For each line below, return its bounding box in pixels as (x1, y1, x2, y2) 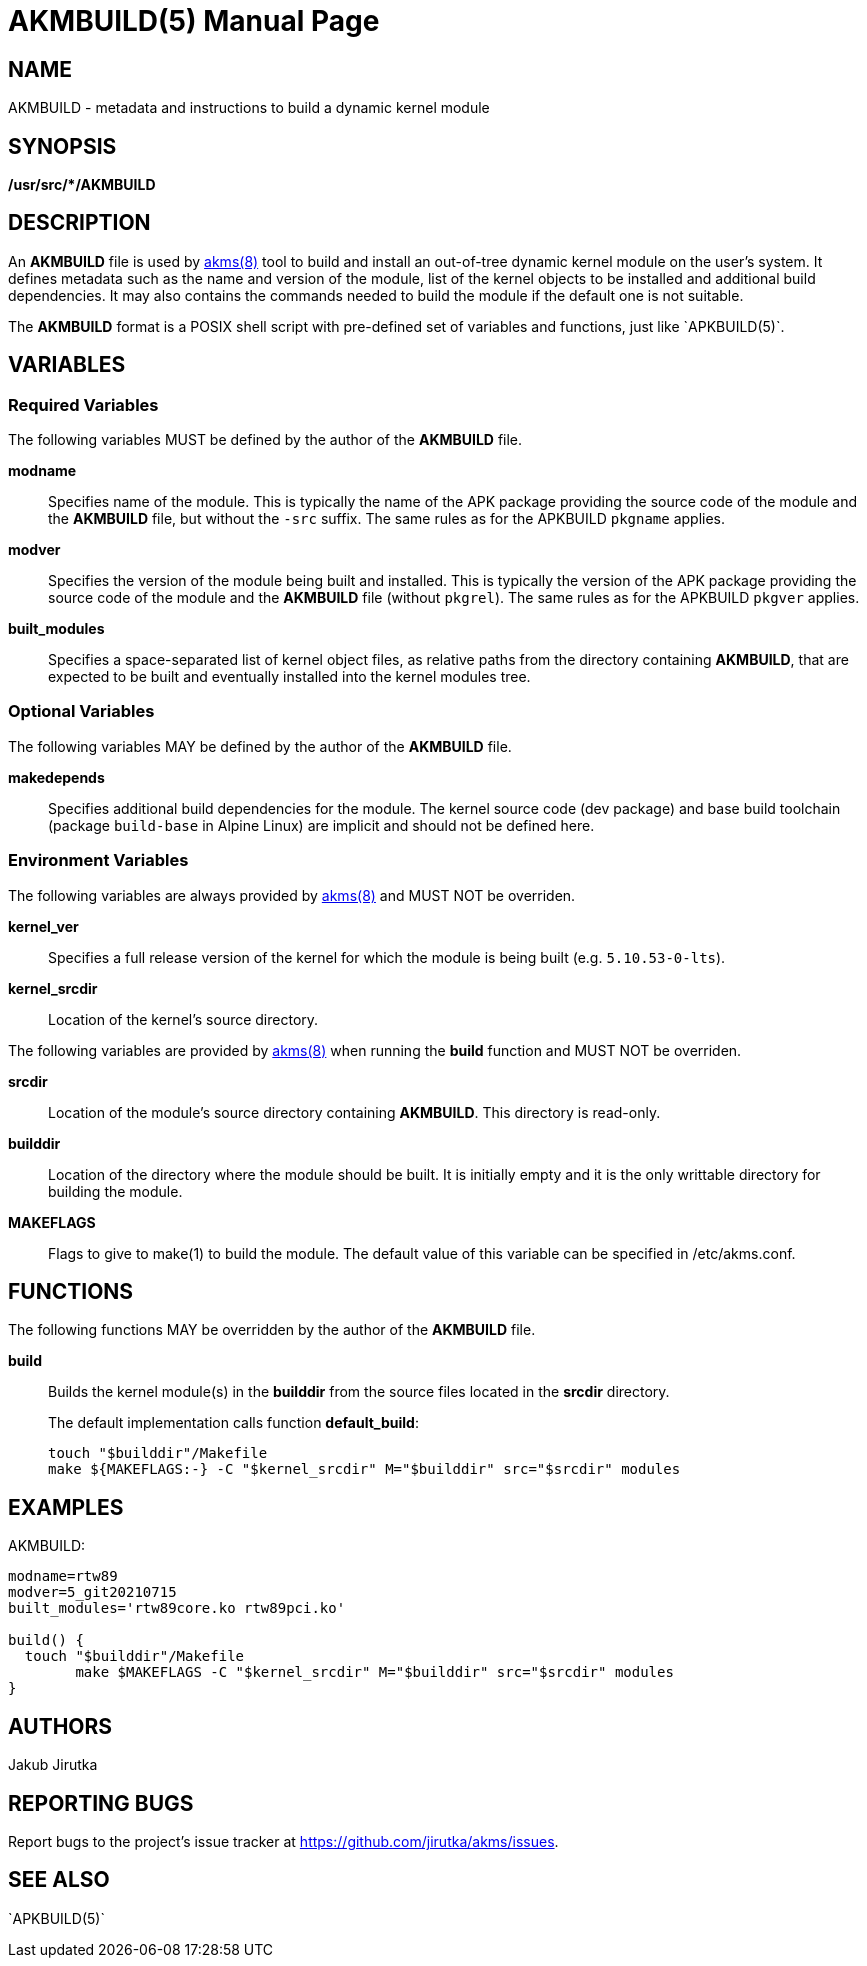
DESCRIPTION (8, 210, 151, 236)
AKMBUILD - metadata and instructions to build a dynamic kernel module (8, 99, 490, 117)
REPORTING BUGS (8, 1790, 194, 1816)
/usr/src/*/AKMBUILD (8, 176, 156, 194)
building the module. (48, 1182, 183, 1200)
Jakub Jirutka (8, 1756, 98, 1774)
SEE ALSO (8, 1867, 110, 1893)
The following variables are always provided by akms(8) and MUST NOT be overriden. (8, 886, 576, 904)
